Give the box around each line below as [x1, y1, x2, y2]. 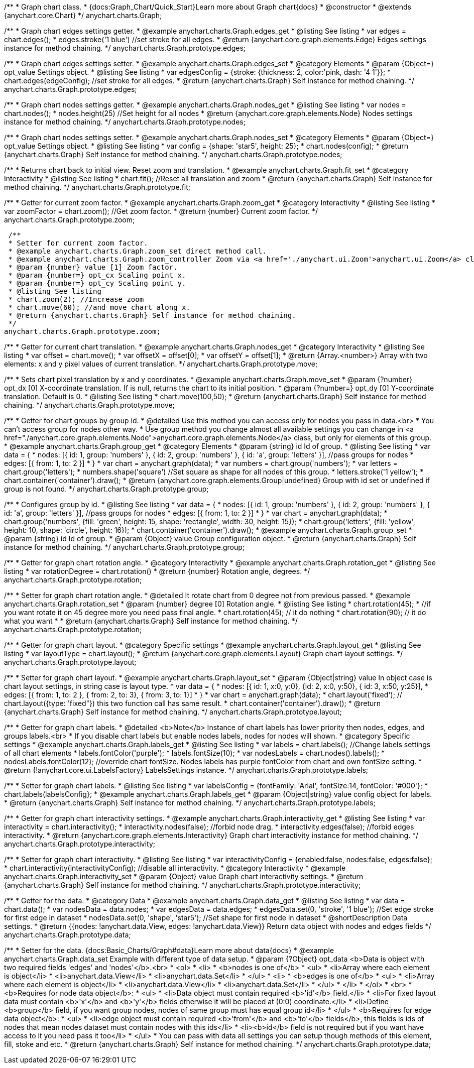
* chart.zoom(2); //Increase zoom [8, 295, 144, 303]
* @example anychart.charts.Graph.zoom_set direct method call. [8, 247, 267, 255]
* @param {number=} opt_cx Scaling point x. [8, 271, 186, 279]
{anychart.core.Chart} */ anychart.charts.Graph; [4, 11, 162, 20]
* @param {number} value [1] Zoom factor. [8, 263, 178, 271]
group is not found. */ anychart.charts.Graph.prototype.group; [4, 485, 209, 493]
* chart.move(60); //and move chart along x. [8, 303, 190, 311]
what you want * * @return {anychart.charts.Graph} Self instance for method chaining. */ [4, 617, 298, 625]
